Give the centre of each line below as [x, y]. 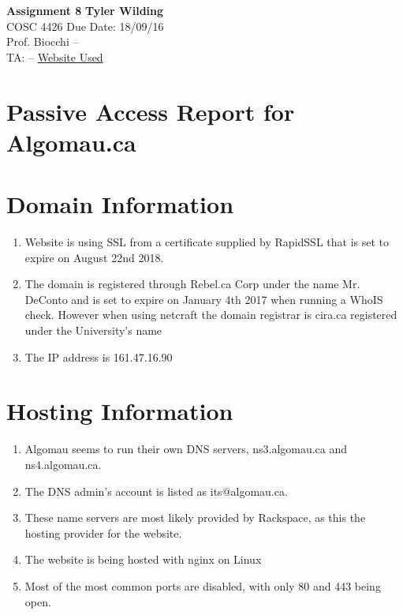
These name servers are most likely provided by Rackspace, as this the [195, 517]
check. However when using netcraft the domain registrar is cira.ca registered [211, 315]
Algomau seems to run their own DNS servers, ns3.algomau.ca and [186, 449]
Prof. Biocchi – [43, 41]
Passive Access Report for [151, 111]
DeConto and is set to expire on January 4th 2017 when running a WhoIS [204, 299]
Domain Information [120, 204]
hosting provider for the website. [103, 532]
